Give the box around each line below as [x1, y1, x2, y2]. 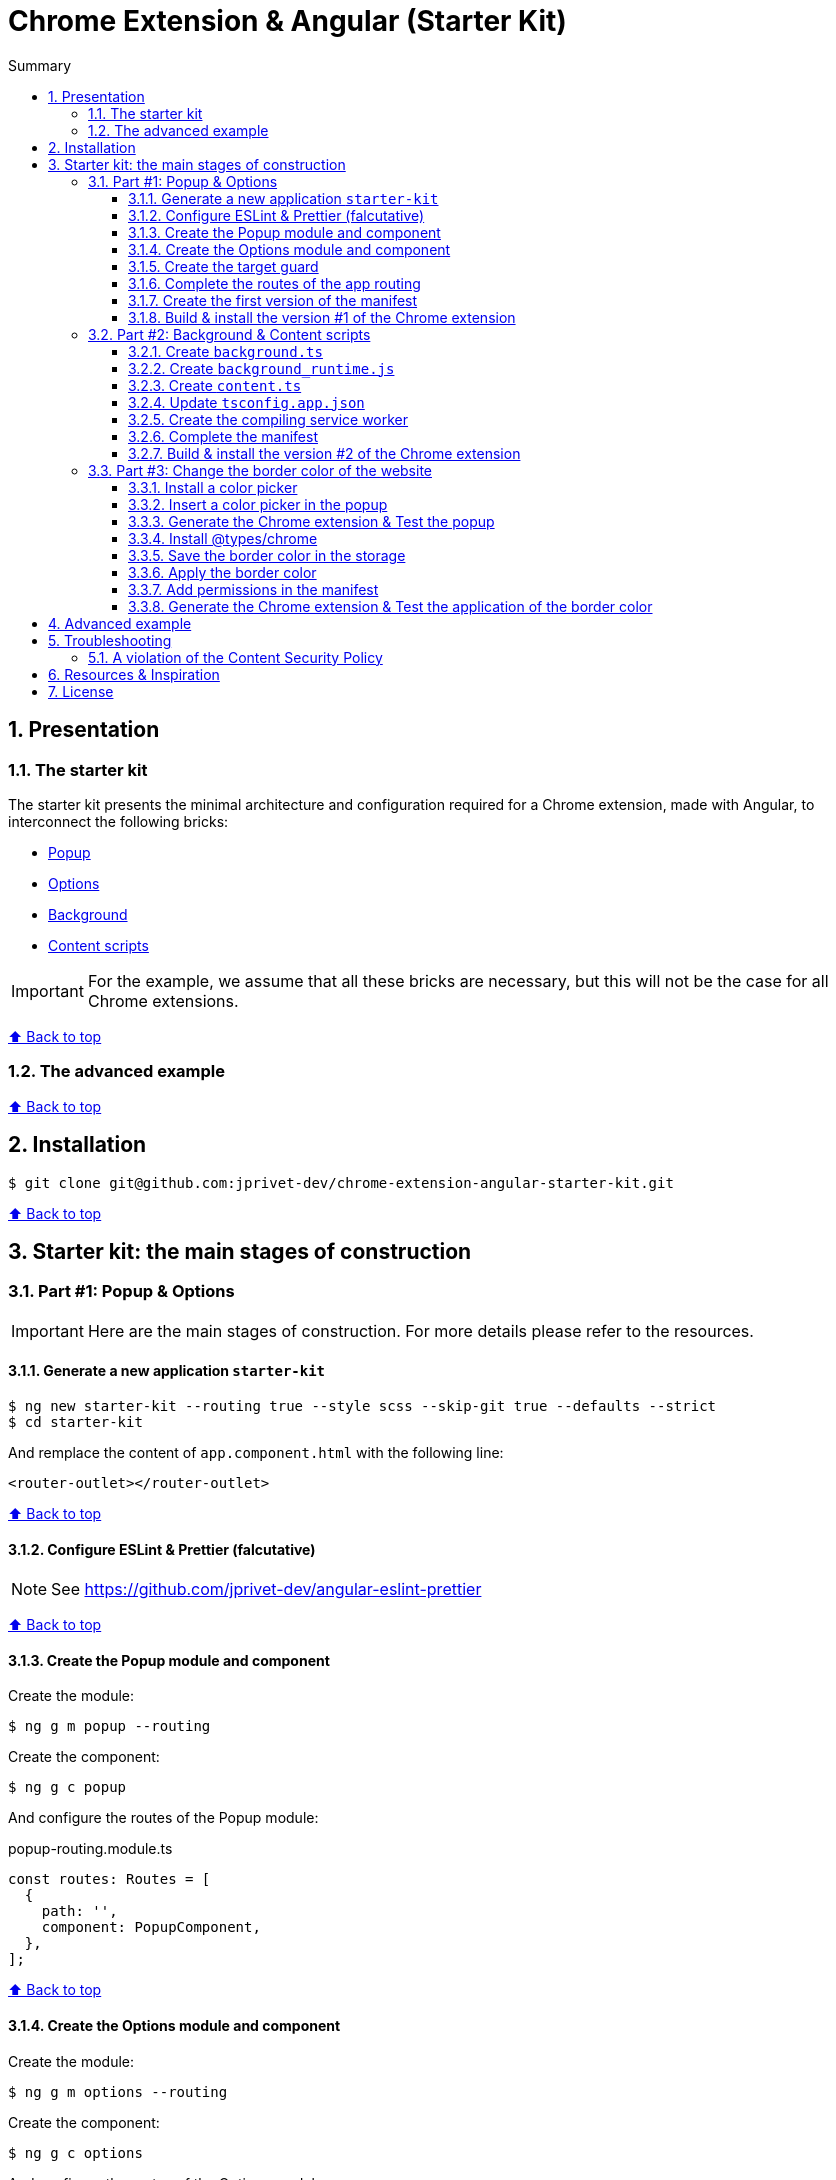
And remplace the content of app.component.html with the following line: [8, 1444, 504, 1461]
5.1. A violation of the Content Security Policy [88, 648, 383, 666]
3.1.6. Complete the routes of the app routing [128, 274, 421, 292]
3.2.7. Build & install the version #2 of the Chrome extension [128, 444, 521, 462]
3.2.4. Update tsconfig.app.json [128, 393, 365, 411]
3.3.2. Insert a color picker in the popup [128, 495, 388, 513]
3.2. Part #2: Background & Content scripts [88, 325, 371, 343]
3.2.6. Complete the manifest [128, 427, 318, 445]
